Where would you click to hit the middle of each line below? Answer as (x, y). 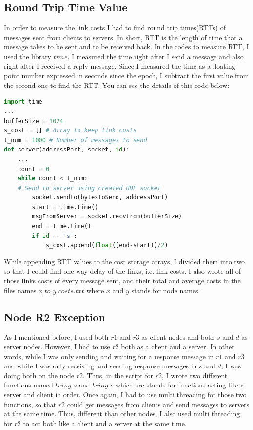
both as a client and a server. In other (178, 347)
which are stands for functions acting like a (180, 385)
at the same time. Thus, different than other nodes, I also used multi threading (122, 414)
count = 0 (34, 169)
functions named (29, 385)
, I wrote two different (195, 375)
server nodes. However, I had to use (57, 347)
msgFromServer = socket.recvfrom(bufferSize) (107, 217)
